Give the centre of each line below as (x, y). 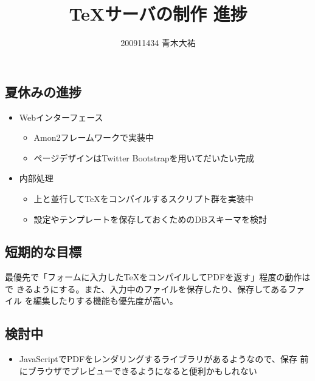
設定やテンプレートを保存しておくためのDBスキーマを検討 (150, 219)
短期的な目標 (43, 251)
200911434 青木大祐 (158, 43)
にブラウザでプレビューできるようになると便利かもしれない (138, 370)
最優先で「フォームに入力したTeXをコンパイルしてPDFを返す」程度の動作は (158, 277)
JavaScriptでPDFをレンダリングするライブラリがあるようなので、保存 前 (164, 359)
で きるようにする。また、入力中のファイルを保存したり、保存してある (147, 288)
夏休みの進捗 (43, 91)
